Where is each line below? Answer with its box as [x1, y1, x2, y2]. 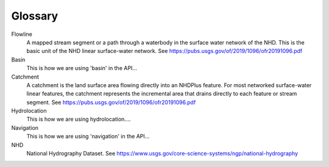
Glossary [11, 9, 58, 23]
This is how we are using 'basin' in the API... [26, 65, 137, 72]
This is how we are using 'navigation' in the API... [26, 133, 150, 140]
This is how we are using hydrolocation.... [26, 116, 131, 123]
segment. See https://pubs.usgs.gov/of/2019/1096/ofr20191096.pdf [26, 98, 196, 106]
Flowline [11, 30, 33, 38]
